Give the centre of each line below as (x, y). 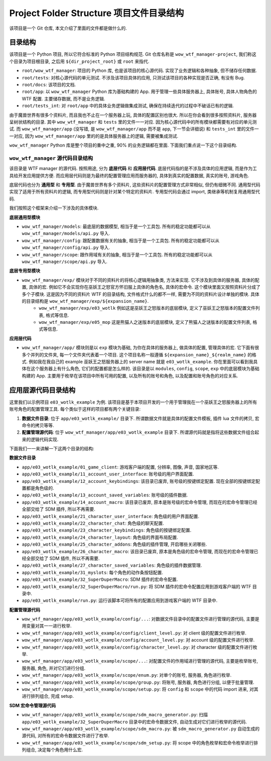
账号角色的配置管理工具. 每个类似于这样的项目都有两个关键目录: (75, 409)
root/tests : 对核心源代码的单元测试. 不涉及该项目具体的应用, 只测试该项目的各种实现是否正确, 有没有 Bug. (133, 77)
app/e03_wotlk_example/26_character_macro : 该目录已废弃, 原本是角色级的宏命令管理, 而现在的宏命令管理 (138, 551)
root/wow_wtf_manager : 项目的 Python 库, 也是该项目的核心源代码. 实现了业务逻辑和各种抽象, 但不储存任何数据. (139, 71)
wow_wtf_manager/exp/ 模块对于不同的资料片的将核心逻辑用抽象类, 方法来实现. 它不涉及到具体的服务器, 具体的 (139, 280)
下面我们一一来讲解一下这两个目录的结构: (52, 449)
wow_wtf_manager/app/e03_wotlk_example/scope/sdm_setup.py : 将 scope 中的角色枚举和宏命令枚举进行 (138, 742)
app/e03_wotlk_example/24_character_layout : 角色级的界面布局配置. (100, 537)
